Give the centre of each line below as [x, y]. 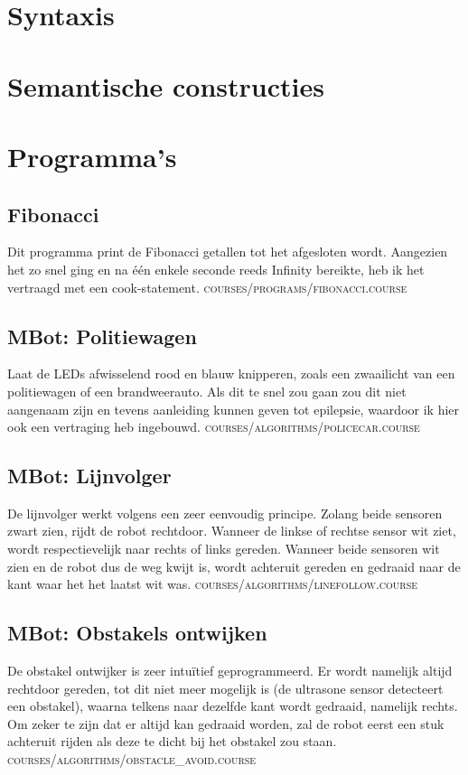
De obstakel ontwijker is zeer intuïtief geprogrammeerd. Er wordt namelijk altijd [230, 671]
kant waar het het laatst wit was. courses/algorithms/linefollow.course [213, 584]
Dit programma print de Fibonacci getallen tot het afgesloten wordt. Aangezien [228, 252]
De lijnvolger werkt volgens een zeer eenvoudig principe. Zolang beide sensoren [225, 513]
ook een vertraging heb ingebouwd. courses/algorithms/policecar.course [214, 427]
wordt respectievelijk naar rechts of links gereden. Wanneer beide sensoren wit [224, 549]
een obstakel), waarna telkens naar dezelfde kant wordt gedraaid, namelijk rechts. [233, 706]
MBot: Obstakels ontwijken [137, 633]
